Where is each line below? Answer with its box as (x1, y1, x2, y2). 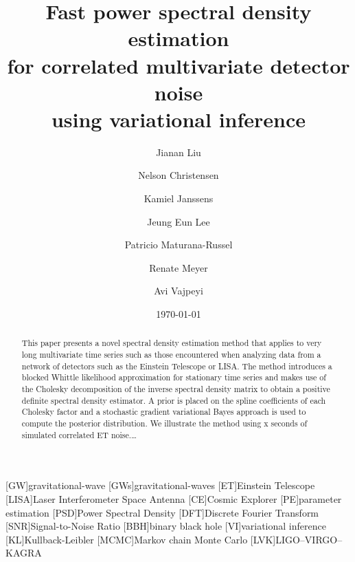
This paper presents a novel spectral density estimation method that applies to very (21, 337, 322, 349)
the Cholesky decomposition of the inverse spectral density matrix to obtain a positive (21, 383, 330, 395)
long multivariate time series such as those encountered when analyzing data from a (21, 349, 321, 360)
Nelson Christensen (138, 168, 219, 182)
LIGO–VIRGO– (275, 532, 343, 546)
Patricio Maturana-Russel (124, 237, 233, 252)
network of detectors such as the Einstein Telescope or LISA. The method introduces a (21, 360, 332, 371)
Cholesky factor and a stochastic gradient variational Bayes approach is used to (21, 406, 306, 418)
